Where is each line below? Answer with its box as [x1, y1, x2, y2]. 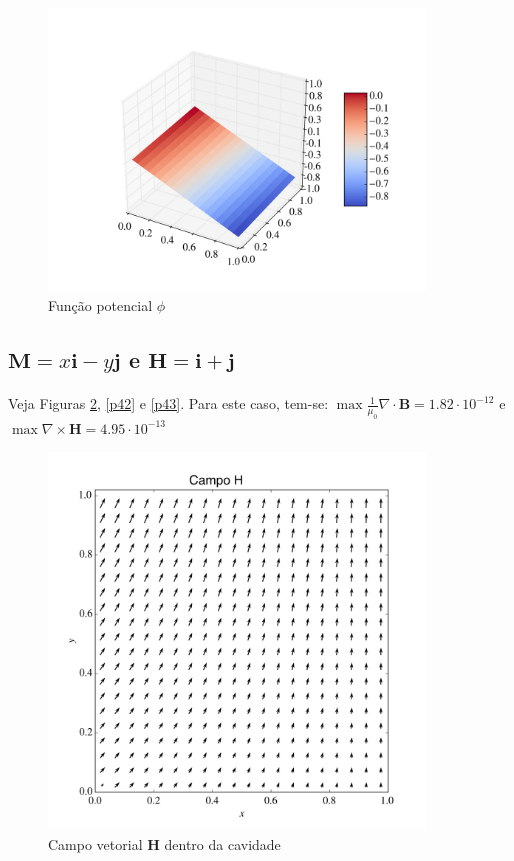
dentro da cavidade [164, 833, 281, 854]
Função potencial [48, 295, 153, 316]
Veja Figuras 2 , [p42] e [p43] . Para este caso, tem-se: [8, 393, 329, 414]
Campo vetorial [48, 833, 143, 854]
